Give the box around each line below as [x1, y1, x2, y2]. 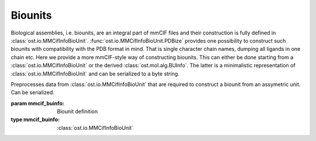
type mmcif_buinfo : [11, 116, 60, 123]
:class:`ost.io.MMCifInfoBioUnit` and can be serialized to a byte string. [11, 70, 180, 77]
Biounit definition [57, 108, 98, 115]
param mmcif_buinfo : [11, 99, 64, 106]
